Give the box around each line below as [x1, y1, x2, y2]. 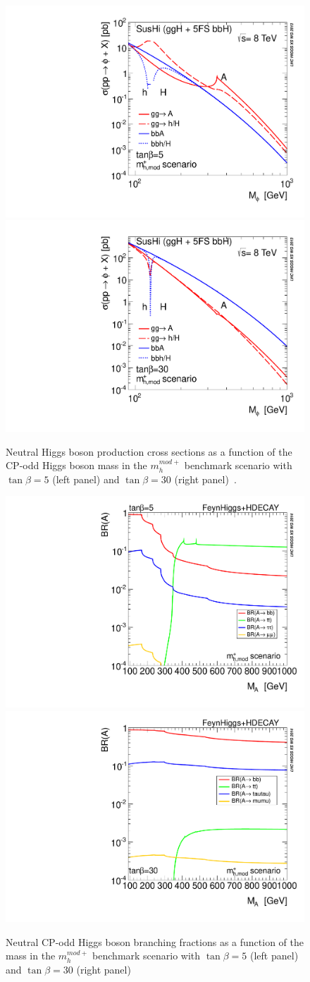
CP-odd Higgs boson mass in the [6, 458, 147, 473]
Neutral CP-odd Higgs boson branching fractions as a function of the [6, 934, 304, 949]
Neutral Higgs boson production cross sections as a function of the [6, 444, 292, 459]
